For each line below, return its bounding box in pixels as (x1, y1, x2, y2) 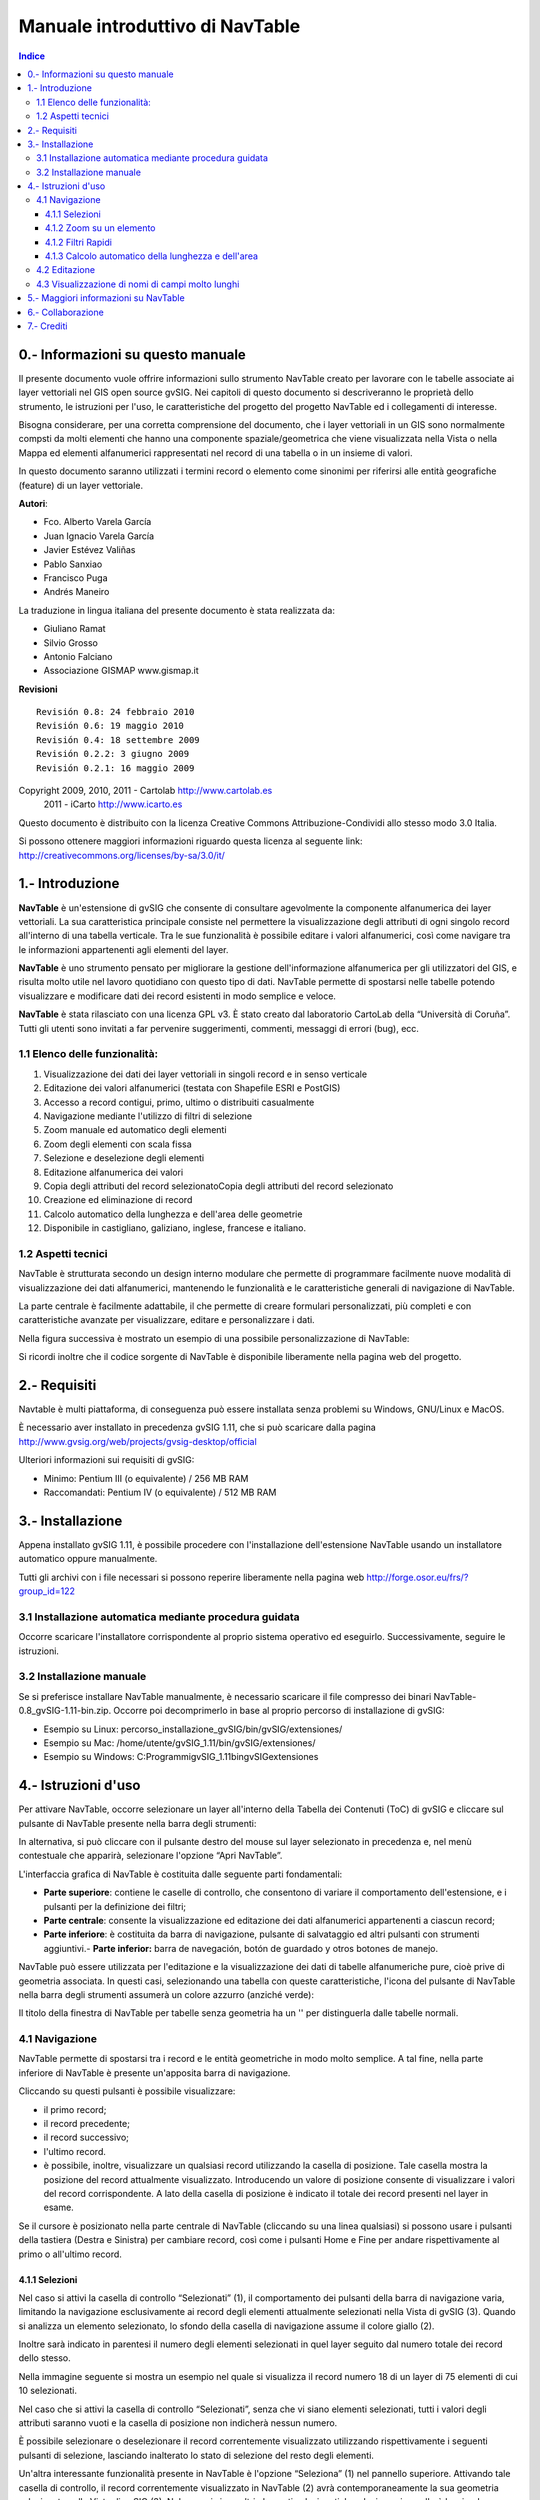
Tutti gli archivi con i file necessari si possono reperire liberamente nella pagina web (18, 1571, 365, 1583)
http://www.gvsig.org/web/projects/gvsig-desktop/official (18, 1435, 257, 1447)
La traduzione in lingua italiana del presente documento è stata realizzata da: (18, 604, 335, 616)
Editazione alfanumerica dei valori (43, 1166, 184, 1178)
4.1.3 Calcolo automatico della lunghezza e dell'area (45, 250, 259, 262)
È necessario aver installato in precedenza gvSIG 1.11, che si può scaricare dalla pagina (18, 1421, 377, 1434)
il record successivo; (43, 2131, 130, 2144)
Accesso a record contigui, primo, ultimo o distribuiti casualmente (43, 1096, 315, 1108)
